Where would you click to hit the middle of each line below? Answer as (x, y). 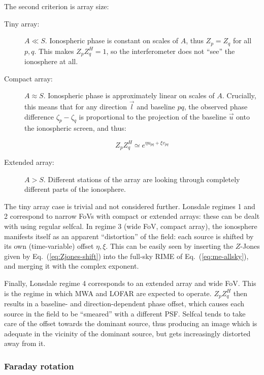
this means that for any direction (76, 107)
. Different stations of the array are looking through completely (142, 179)
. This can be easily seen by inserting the (170, 246)
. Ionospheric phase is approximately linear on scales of (129, 95)
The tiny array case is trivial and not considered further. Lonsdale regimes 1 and (130, 206)
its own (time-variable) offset (49, 246)
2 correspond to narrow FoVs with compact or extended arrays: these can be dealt (132, 216)
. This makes (54, 51)
